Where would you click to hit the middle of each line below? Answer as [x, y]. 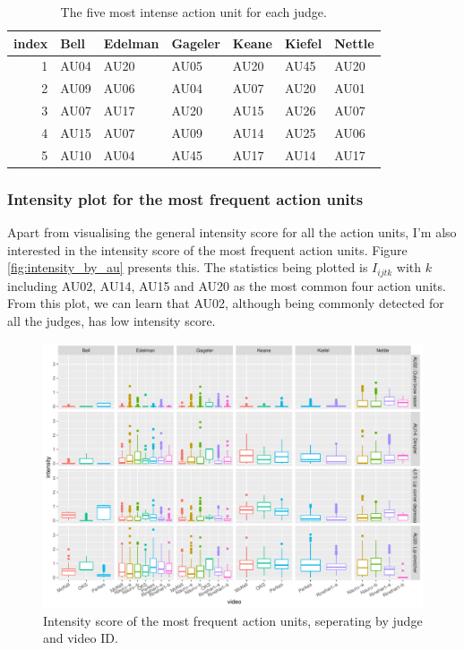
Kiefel [303, 43]
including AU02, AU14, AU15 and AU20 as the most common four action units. [227, 285]
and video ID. [81, 638]
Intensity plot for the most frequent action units [185, 198]
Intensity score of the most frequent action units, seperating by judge [233, 620]
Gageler [196, 43]
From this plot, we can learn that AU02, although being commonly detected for [226, 303]
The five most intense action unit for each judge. [193, 12]
